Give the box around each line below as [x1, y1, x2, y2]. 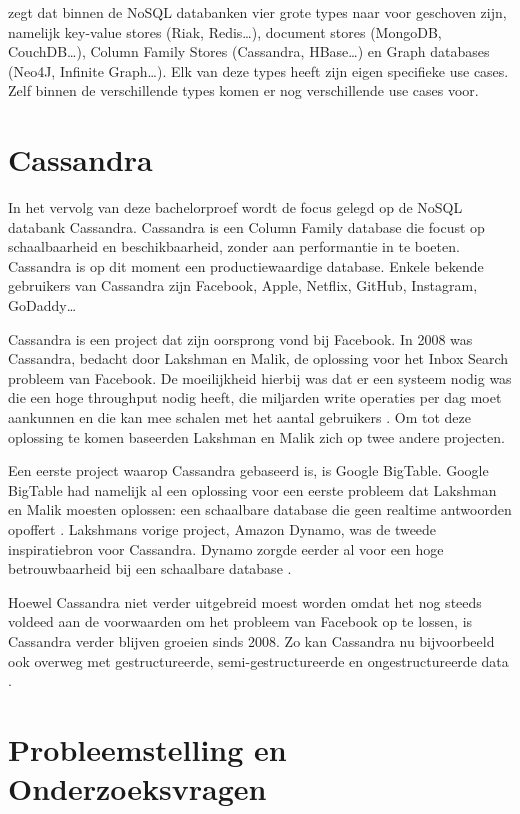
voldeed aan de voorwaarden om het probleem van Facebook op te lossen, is [8, 611, 473, 632]
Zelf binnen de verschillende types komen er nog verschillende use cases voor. [8, 80, 479, 101]
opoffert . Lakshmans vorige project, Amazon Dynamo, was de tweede [8, 519, 437, 539]
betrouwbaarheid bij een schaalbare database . [8, 558, 292, 579]
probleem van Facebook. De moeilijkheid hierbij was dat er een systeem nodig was [8, 367, 512, 388]
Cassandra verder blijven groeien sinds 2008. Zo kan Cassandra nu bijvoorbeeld [8, 630, 495, 651]
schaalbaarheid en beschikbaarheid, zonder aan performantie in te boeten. [8, 236, 460, 257]
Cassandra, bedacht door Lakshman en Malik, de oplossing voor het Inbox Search [8, 348, 509, 369]
